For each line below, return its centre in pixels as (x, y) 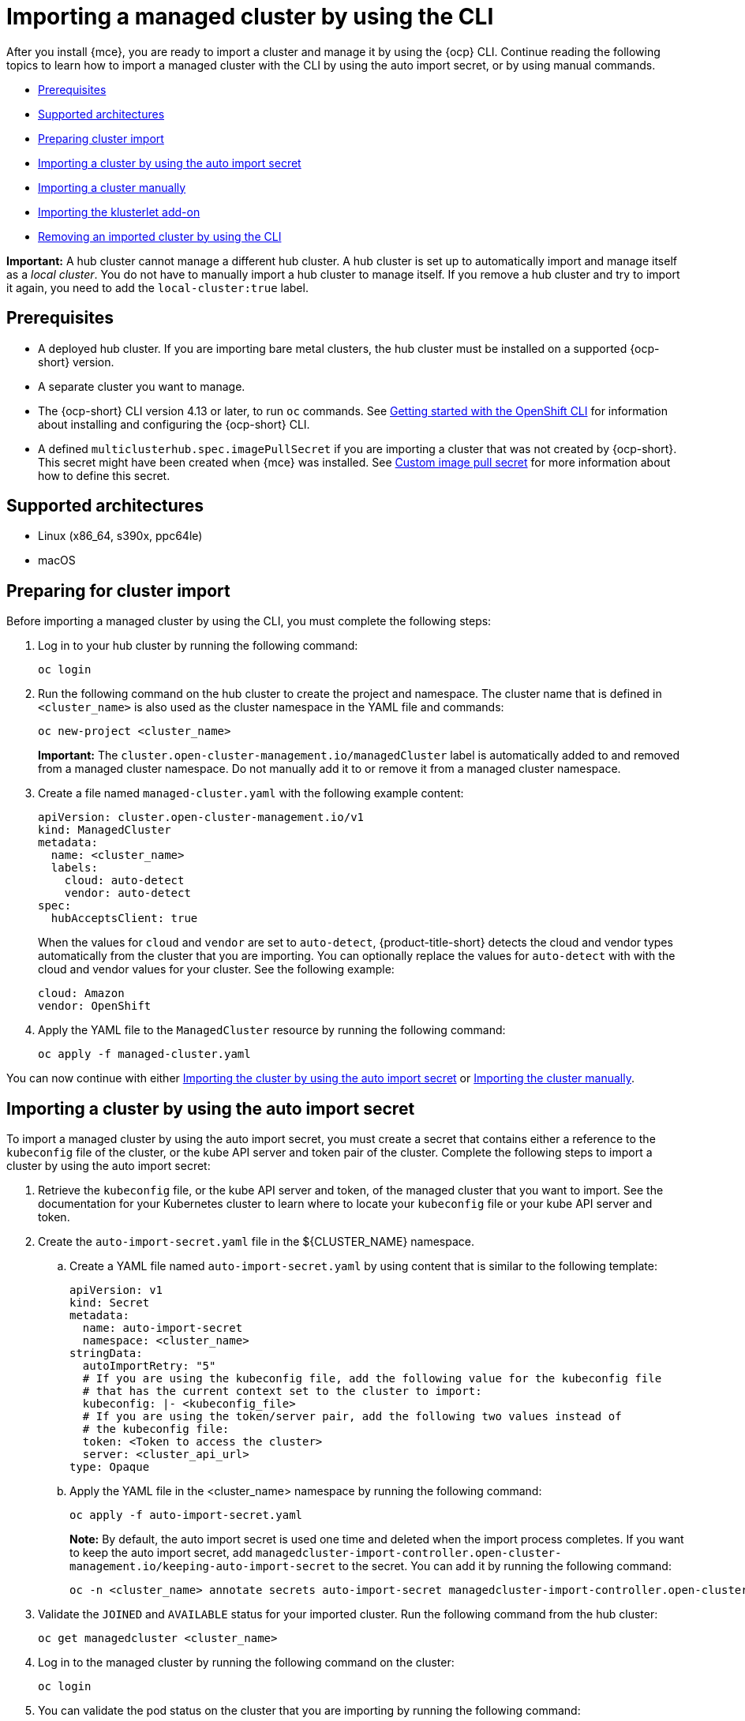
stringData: (106, 1354)
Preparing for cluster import (118, 591)
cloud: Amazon (81, 994)
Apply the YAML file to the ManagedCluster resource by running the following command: (272, 1030)
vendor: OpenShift (95, 1006)
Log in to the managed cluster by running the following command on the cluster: (246, 1663)
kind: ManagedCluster (105, 830)
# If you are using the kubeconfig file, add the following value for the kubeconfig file (372, 1379)
